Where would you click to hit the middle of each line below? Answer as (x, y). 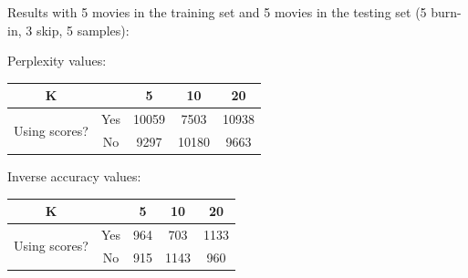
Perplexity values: (57, 61)
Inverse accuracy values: (74, 176)
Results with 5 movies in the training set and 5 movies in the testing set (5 (217, 12)
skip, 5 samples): (83, 30)
